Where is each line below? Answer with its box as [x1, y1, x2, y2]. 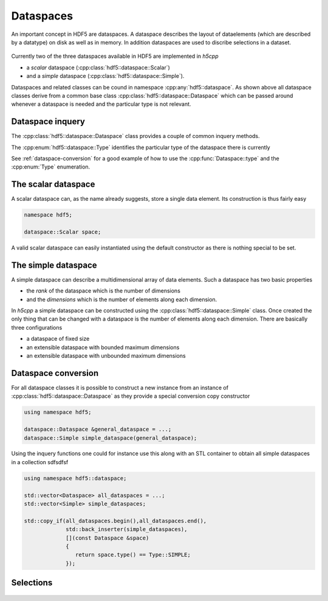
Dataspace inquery [11, 116, 85, 127]
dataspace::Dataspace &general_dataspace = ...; [24, 426, 172, 433]
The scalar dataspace [11, 179, 95, 190]
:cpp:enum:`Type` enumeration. [11, 163, 91, 170]
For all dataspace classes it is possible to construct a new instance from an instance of [11, 384, 229, 391]
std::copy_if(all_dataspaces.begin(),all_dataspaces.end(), [24, 517, 207, 524]
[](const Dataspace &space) [66, 534, 149, 541]
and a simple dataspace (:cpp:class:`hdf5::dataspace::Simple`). [26, 72, 185, 80]
